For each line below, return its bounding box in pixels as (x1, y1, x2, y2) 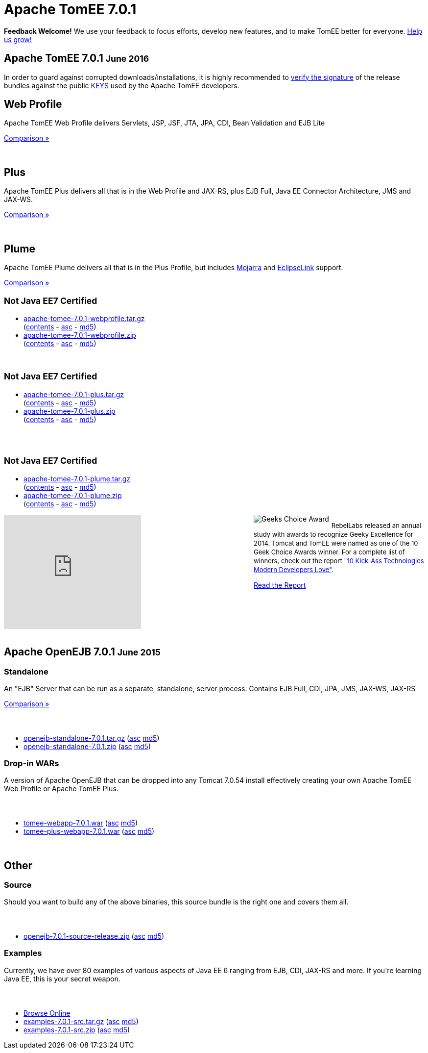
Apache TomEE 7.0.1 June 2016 (4, 52, 149, 65)
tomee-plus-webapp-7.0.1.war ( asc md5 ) (24, 827, 155, 836)
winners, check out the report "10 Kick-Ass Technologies (254, 556, 424, 565)
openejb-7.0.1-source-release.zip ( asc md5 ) (24, 932, 165, 941)
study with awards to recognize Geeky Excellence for (254, 530, 413, 538)
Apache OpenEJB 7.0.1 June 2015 (4, 646, 161, 658)
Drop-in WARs (4, 758, 59, 768)
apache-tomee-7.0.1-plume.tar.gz (24, 474, 131, 483)
